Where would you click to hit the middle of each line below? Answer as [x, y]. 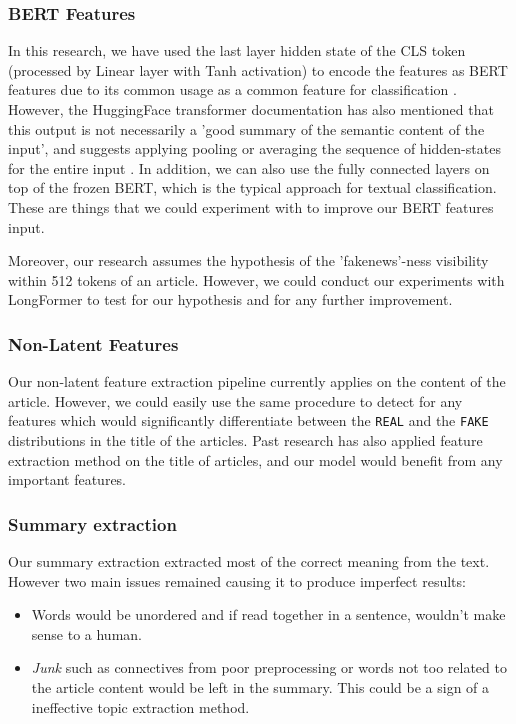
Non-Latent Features [93, 343]
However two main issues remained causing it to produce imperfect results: [237, 580]
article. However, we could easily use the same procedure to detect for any [235, 400]
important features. [67, 479]
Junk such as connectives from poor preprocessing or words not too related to [269, 667]
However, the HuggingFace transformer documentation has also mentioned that [251, 109]
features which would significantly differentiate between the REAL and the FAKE [248, 420]
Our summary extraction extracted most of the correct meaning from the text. [249, 561]
